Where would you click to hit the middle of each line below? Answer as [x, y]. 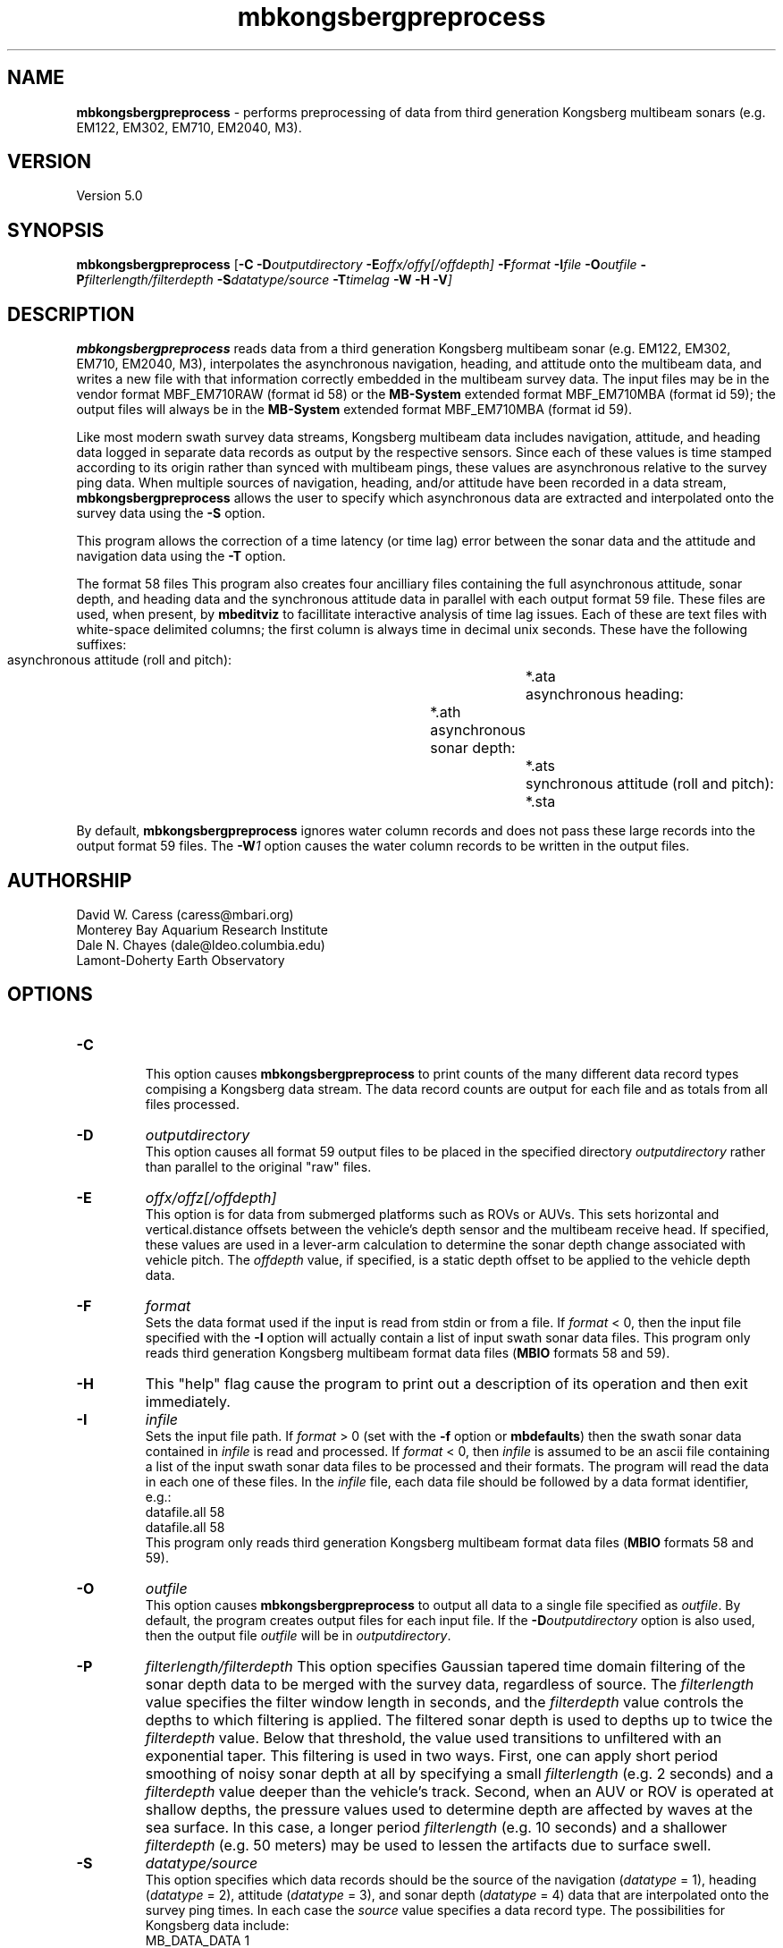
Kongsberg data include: [217, 1925]
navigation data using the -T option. [181, 556]
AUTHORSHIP [70, 880]
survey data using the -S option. [171, 513]
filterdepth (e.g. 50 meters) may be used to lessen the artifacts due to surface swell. [428, 1845]
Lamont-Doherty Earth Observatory [181, 960]
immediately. [188, 1401]
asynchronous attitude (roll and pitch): [120, 660]
